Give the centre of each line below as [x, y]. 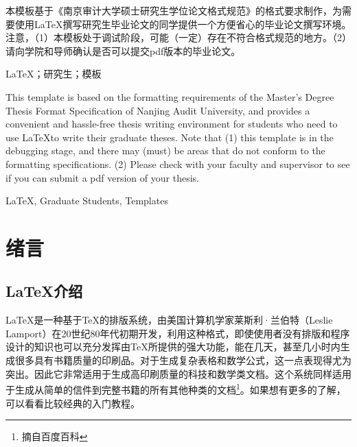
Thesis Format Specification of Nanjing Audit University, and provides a [158, 110]
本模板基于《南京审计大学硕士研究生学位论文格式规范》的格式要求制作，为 [174, 10]
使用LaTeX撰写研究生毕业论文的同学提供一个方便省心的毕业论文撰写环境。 [183, 24]
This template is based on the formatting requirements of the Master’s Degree [170, 96]
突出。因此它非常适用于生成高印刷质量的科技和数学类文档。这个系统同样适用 [178, 373]
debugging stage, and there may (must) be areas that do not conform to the [165, 150]
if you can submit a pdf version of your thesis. [102, 177]
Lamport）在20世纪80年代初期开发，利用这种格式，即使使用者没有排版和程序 [178, 333]
